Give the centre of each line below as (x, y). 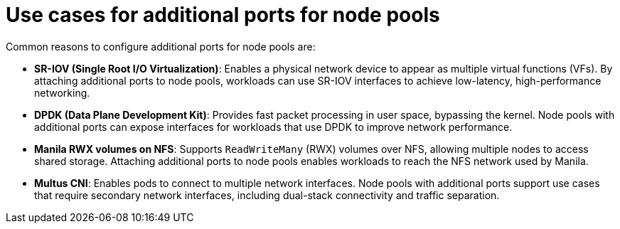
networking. (62, 92)
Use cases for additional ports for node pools (223, 15)
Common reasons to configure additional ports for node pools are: (161, 46)
